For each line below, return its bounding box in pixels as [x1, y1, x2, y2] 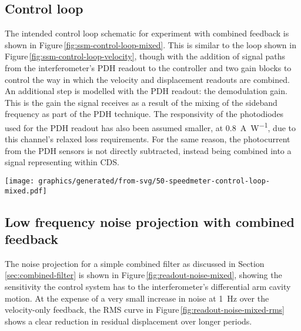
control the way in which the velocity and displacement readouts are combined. [5, 73, 290, 85]
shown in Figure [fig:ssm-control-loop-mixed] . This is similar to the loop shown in [5, 38, 296, 51]
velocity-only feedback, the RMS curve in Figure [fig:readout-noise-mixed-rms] [5, 303, 285, 316]
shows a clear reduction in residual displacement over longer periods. [5, 315, 252, 327]
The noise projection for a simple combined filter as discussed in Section [5, 257, 265, 269]
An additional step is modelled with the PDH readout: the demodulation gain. [5, 85, 287, 97]
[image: [5, 176, 35, 185]
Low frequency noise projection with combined [5, 212, 295, 230]
